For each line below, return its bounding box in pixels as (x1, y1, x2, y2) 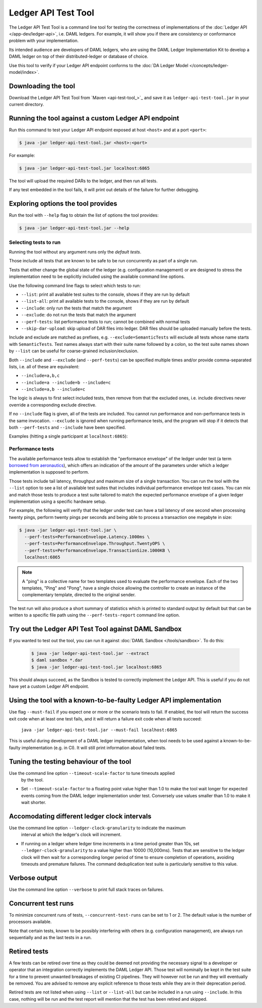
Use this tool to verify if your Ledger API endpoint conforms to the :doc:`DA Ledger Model (9, 62, 189, 68)
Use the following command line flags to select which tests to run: (9, 282, 141, 289)
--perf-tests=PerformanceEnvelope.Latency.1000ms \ (24, 534, 150, 540)
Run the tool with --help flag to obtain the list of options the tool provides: (9, 212, 159, 218)
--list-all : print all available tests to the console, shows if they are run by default (21, 298, 189, 304)
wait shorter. (21, 800, 46, 805)
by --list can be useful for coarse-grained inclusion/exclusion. (9, 348, 139, 354)
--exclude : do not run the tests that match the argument (21, 312, 136, 318)
